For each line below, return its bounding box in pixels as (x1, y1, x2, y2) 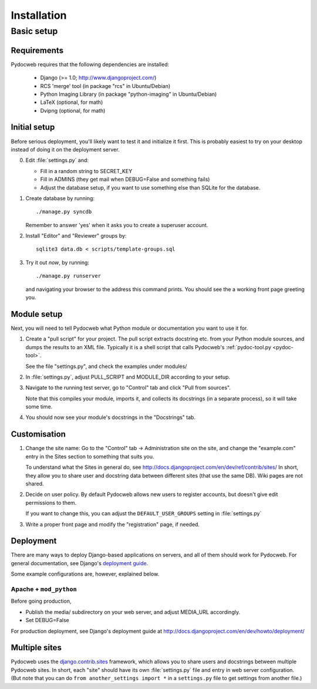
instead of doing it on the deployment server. (11, 146, 120, 153)
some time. (25, 403, 53, 410)
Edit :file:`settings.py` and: (25, 157, 89, 164)
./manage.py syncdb (36, 208, 92, 215)
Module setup (11, 309, 63, 319)
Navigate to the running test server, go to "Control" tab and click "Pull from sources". (25, 384, 231, 391)
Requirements (11, 45, 64, 55)
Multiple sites (11, 643, 62, 653)
